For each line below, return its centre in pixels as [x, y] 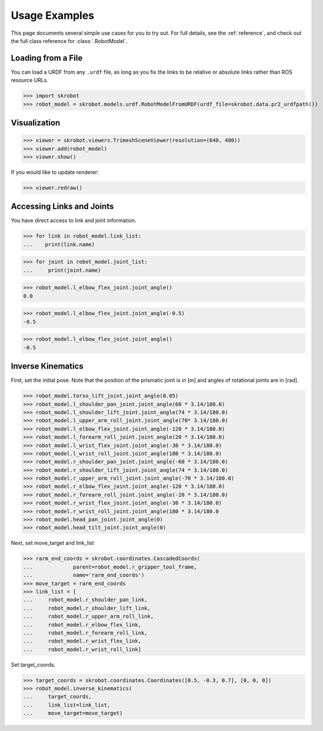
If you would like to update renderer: [55, 172]
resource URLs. [30, 80]
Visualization [36, 123]
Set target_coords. [33, 664]
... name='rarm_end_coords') [84, 575]
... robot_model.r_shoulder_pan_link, [85, 600]
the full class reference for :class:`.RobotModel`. [69, 41]
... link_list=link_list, [67, 705]
